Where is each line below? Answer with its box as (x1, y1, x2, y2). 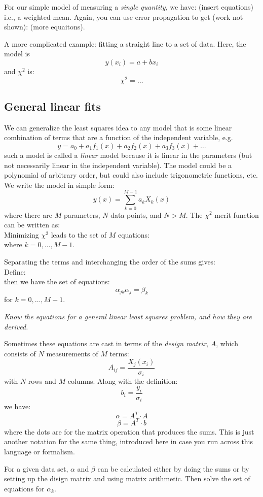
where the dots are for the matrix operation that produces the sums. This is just (4, 426, 254, 437)
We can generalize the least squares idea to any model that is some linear (4, 122, 232, 132)
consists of (4, 348, 36, 358)
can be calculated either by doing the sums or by (97, 463, 249, 474)
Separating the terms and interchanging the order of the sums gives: (4, 256, 216, 267)
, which (216, 338, 239, 349)
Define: (4, 266, 26, 277)
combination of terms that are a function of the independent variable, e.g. (4, 132, 233, 143)
